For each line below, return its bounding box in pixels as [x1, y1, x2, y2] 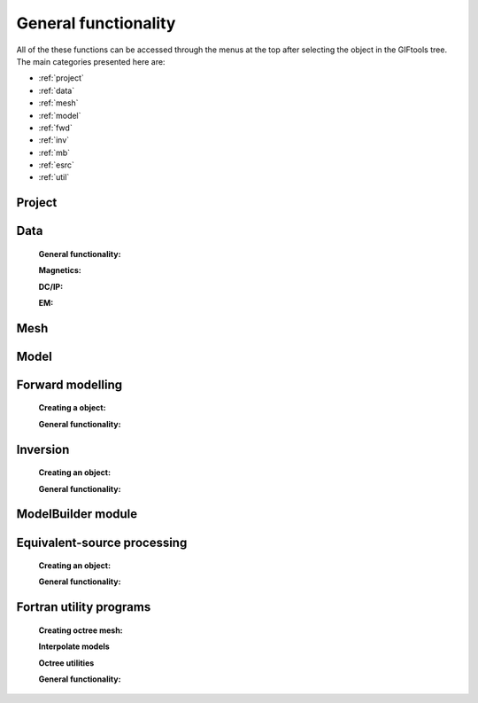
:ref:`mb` [38, 147, 71, 158]
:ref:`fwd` [38, 122, 73, 133]
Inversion [16, 441, 70, 457]
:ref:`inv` [38, 135, 70, 145]
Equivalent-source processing [16, 535, 188, 550]
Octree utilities [38, 657, 95, 668]
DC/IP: [38, 281, 64, 292]
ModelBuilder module [16, 506, 138, 522]
